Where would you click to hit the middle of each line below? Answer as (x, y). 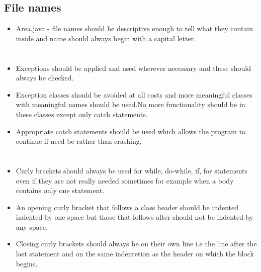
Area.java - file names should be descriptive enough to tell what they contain (135, 28)
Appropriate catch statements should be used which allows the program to (131, 131)
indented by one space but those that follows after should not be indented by (135, 217)
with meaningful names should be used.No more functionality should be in (130, 104)
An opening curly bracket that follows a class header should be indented (127, 207)
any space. (32, 226)
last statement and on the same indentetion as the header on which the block (135, 254)
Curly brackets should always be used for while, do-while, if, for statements (132, 170)
